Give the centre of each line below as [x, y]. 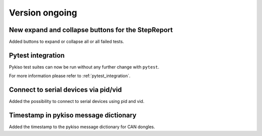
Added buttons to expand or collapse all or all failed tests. [66, 42]
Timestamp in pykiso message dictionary [73, 115]
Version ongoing [43, 13]
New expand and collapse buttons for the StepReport [91, 30]
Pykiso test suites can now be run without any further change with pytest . [84, 67]
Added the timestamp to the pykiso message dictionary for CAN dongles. [82, 127]
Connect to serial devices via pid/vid [65, 90]
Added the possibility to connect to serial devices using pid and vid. [77, 102]
